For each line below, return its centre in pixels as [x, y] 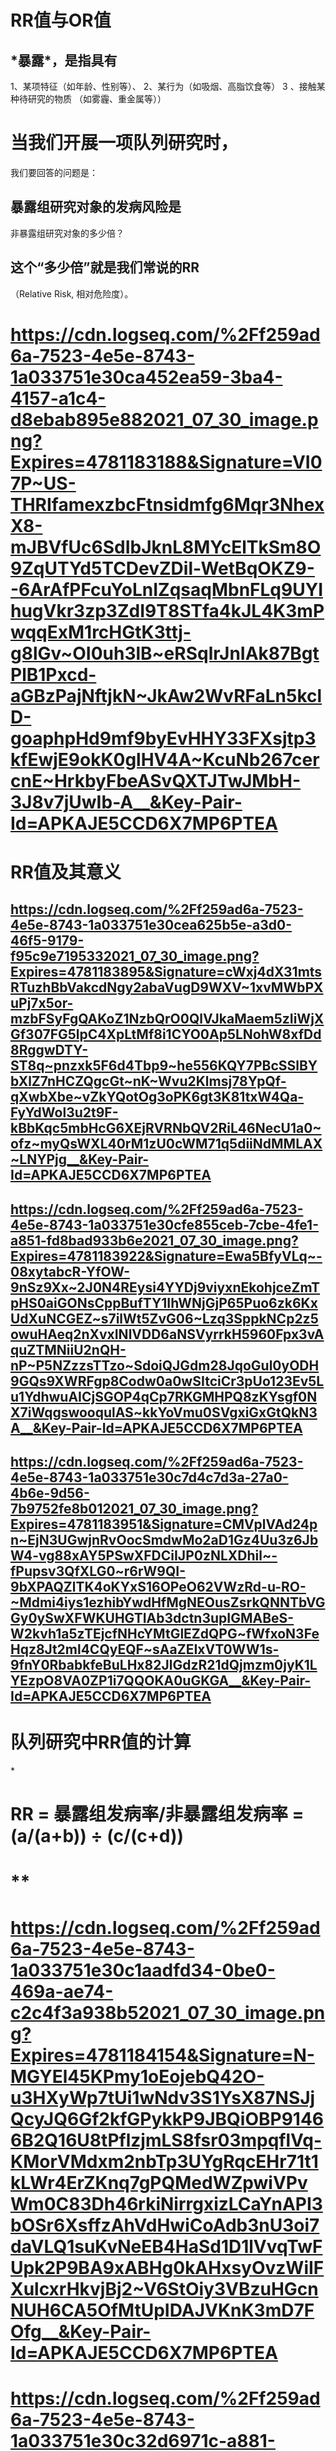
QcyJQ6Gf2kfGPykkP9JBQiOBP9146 [167, 2118]
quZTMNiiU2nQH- [68, 1349]
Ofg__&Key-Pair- [81, 2331]
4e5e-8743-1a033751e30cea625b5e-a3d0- [151, 925]
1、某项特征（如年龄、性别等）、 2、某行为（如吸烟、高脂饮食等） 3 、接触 [163, 86]
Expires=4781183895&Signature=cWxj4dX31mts [166, 972]
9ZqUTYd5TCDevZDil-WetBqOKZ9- [162, 568]
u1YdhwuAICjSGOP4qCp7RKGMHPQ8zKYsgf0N [164, 1396]
